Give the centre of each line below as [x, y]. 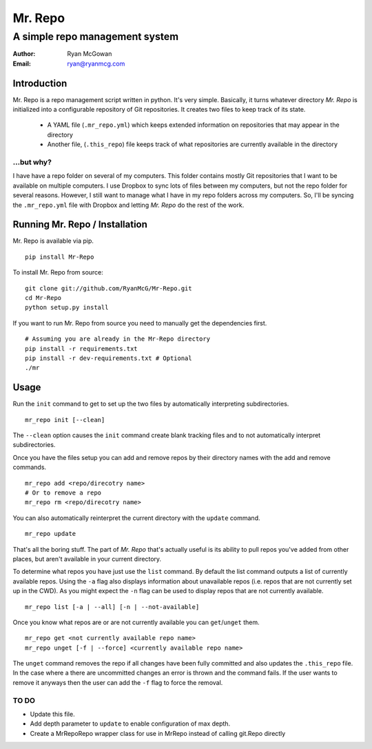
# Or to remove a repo [63, 493]
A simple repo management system [96, 37]
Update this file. [52, 715]
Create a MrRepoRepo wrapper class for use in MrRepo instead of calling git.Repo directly [158, 733]
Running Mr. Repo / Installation [80, 224]
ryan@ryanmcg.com [96, 63]
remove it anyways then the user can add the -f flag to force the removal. [118, 682]
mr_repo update [51, 534]
